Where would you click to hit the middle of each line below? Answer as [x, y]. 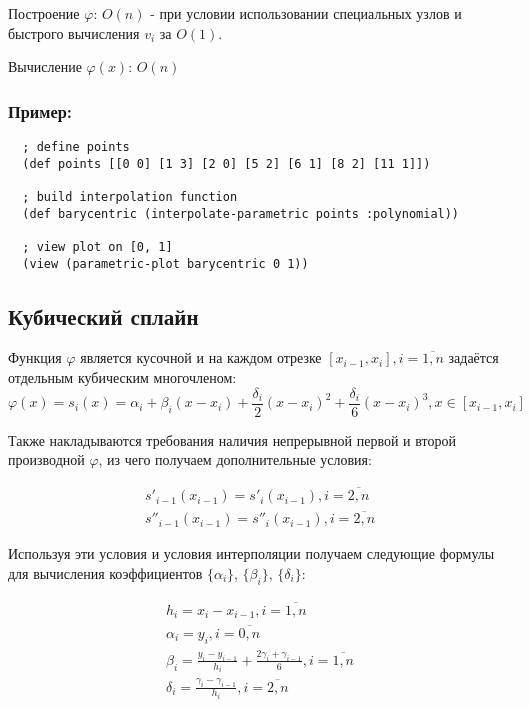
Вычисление [45, 66]
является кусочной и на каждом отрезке [201, 357]
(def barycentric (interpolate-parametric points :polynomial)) [241, 213]
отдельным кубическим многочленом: [122, 377]
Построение [44, 13]
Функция [35, 357]
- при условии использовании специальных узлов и [306, 13]
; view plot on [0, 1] [97, 246]
